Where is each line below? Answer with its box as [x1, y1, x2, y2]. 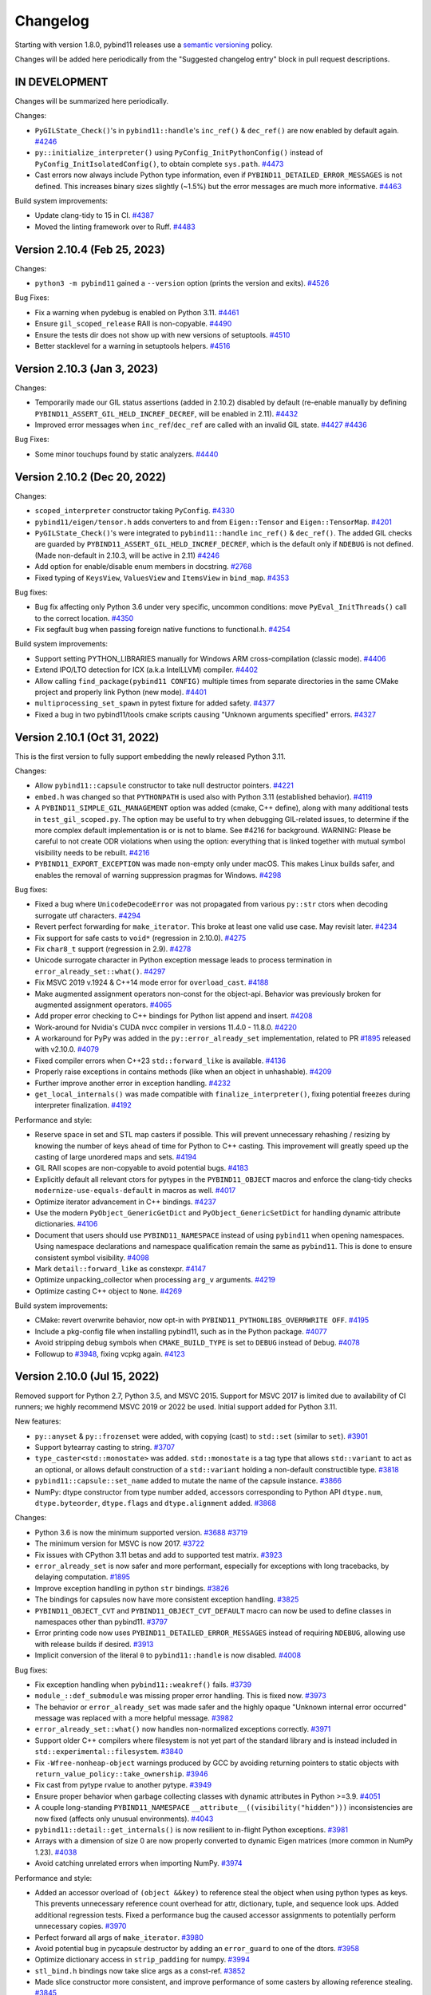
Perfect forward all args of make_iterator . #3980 [34, 1932, 204, 1942]
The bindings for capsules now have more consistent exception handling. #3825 [34, 1594, 299, 1604]
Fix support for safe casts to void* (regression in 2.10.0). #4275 [34, 933, 247, 942]
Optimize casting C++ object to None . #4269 [34, 1286, 183, 1296]
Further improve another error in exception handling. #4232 [34, 1078, 231, 1088]
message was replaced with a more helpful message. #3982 [34, 1713, 234, 1723]
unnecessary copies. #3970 [34, 1922, 127, 1931]
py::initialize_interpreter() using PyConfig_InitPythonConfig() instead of [34, 148, 323, 157]
